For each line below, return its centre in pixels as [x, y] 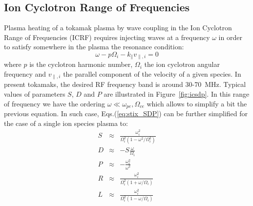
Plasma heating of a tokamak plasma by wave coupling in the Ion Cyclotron [118, 28]
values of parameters [35, 94]
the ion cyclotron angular [182, 64]
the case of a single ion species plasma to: [66, 123]
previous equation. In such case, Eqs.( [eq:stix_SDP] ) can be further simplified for [126, 113]
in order [230, 37]
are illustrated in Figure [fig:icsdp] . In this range [177, 94]
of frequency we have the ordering [55, 103]
